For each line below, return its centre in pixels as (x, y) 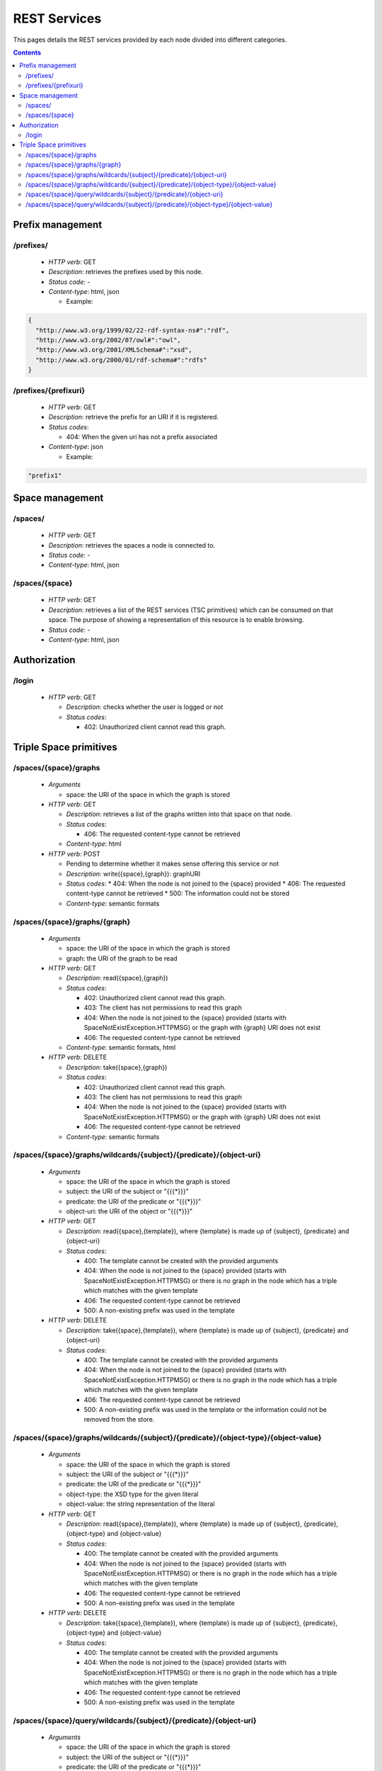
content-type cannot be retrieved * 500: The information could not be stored (178, 893)
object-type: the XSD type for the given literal (132, 1494)
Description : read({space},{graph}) (117, 978)
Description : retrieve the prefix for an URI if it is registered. (134, 417)
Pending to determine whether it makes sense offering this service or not (173, 864)
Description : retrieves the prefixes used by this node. (126, 272)
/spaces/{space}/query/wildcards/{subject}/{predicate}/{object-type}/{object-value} (149, 204)
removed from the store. (119, 1420)
